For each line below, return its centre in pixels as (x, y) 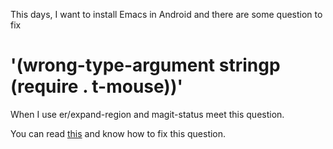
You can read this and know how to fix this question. (118, 133)
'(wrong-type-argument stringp (145, 65)
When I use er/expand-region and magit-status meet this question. (147, 114)
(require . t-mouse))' (96, 86)
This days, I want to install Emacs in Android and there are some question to (166, 14)
